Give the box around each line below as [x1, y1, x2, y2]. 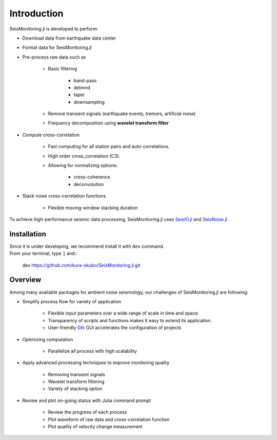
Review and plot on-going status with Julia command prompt [22, 397, 151, 404]
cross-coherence [73, 174, 110, 180]
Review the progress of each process [48, 409, 127, 415]
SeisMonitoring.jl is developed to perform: [9, 26, 98, 32]
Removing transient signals [48, 371, 105, 377]
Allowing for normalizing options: [48, 162, 118, 169]
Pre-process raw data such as [22, 54, 87, 60]
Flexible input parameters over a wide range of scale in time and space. [48, 310, 200, 316]
